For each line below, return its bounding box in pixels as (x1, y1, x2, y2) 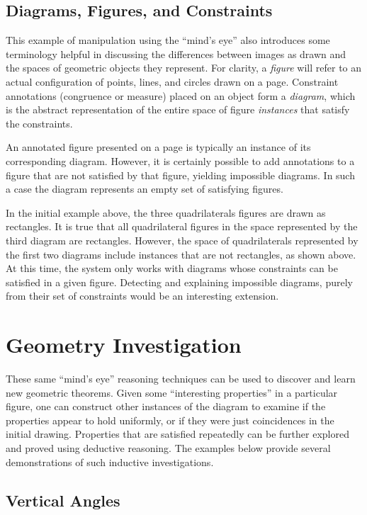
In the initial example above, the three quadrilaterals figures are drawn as (6, 205, 326, 220)
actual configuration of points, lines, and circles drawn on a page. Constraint (6, 74, 339, 89)
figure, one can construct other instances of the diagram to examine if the (6, 399, 326, 414)
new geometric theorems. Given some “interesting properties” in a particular (6, 385, 338, 400)
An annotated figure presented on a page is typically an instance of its (6, 140, 311, 154)
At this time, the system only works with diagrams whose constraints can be (6, 261, 338, 276)
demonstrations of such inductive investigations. (6, 454, 214, 469)
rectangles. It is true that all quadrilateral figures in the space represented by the (6, 219, 358, 234)
